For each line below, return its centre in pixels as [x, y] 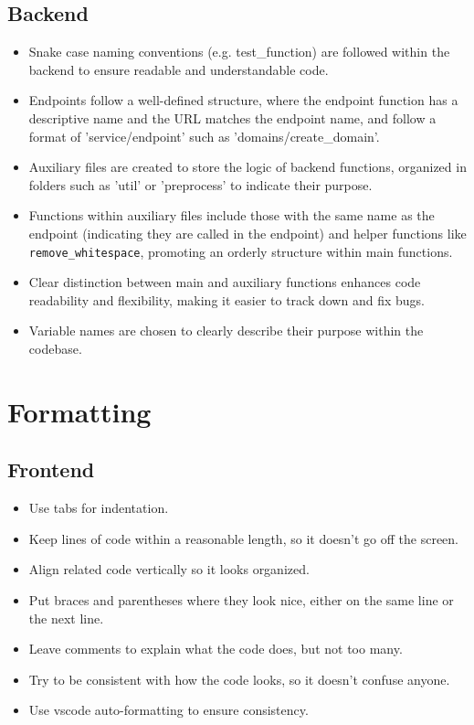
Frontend [51, 469]
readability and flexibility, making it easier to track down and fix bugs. [226, 299]
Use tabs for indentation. [99, 508]
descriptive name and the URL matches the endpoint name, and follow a [232, 117]
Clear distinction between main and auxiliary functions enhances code [225, 282]
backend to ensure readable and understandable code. [179, 69]
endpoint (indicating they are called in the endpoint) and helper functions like [248, 233]
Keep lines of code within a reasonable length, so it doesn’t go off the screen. [243, 538]
